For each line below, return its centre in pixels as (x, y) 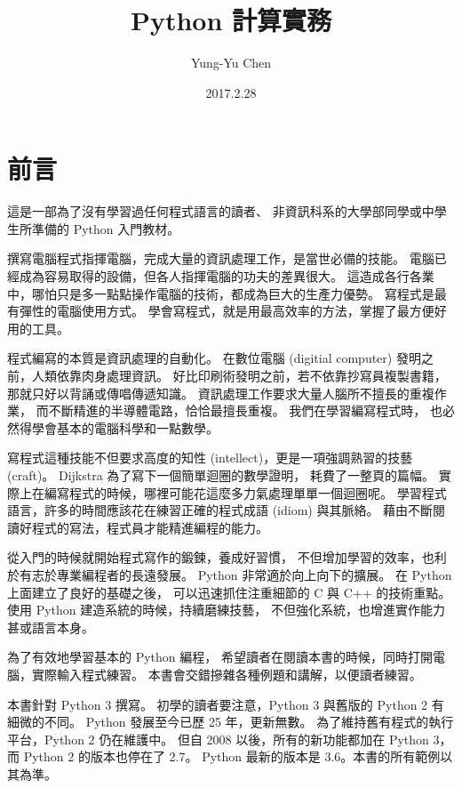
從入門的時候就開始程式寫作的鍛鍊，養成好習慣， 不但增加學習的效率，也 (221, 557)
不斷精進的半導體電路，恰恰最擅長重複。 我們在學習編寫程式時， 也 (245, 410)
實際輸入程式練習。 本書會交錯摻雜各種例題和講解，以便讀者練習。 (227, 674)
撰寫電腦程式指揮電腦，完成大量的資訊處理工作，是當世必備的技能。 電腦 (221, 258)
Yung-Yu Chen (231, 63)
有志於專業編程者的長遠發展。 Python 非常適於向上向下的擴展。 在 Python (235, 574)
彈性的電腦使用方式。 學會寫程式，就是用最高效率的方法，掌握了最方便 (227, 311)
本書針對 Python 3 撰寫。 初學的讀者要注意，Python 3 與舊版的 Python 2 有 (226, 704)
